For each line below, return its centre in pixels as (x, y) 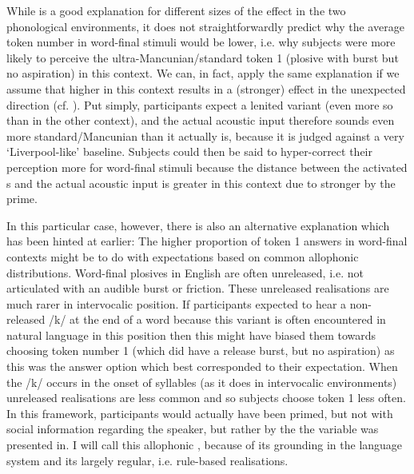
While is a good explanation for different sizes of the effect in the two (176, 10)
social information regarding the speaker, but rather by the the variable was (193, 429)
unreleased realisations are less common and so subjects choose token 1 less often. (206, 398)
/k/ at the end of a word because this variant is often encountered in (217, 319)
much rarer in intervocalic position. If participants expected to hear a (177, 303)
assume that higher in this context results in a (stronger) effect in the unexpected (206, 88)
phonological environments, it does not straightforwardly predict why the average (205, 26)
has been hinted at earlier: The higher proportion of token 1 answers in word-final (207, 241)
